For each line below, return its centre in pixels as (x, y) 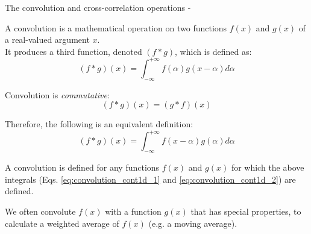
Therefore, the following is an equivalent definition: (99, 124)
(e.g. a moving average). (193, 223)
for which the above (268, 167)
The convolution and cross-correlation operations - (98, 7)
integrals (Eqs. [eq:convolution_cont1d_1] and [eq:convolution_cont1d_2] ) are (150, 179)
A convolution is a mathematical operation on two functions (116, 27)
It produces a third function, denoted (74, 51)
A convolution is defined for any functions (82, 167)
